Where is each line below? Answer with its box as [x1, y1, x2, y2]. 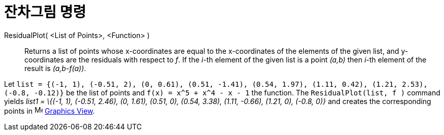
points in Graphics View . [4, 106, 95, 115]
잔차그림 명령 [4, 4, 86, 21]
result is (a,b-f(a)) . [24, 63, 86, 73]
